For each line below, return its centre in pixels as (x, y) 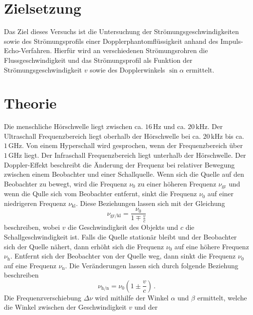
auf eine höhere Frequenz (212, 246)
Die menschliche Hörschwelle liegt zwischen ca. (74, 126)
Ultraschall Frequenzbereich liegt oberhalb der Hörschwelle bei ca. (102, 136)
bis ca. (234, 136)
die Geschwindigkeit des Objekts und (123, 227)
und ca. (175, 126)
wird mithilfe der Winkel (132, 297)
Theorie (30, 103)
